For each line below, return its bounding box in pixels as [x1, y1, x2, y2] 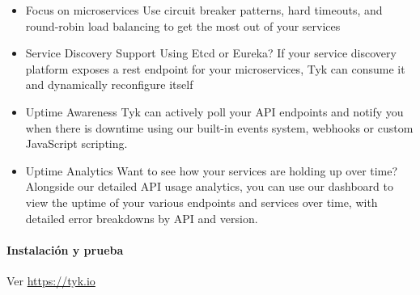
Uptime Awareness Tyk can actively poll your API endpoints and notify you [25, 103, 404, 120]
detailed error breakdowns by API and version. [25, 209, 258, 226]
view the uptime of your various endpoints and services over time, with [25, 193, 378, 210]
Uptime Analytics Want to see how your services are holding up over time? [25, 162, 398, 179]
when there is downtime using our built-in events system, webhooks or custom [25, 119, 414, 136]
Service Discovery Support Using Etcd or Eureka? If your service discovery [25, 44, 397, 61]
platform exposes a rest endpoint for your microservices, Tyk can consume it [25, 60, 405, 77]
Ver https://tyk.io [6, 272, 95, 289]
